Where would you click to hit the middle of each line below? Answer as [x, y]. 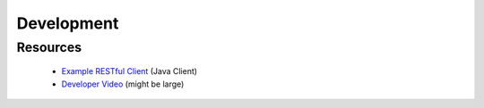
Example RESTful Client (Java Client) [129, 71]
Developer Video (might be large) [123, 84]
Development [68, 23]
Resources [49, 47]
